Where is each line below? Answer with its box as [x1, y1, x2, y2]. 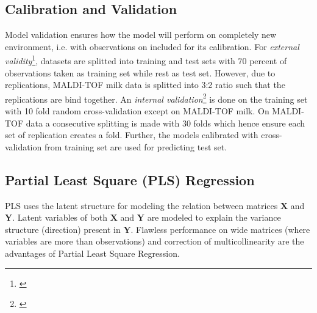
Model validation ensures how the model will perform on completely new [5, 28, 277, 41]
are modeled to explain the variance [147, 211, 281, 224]
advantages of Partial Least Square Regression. [5, 247, 180, 260]
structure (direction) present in [5, 223, 121, 235]
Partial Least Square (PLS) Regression [5, 170, 255, 189]
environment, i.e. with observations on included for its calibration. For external [5, 40, 299, 53]
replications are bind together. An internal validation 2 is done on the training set [5, 90, 308, 105]
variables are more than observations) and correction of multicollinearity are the [5, 235, 304, 248]
